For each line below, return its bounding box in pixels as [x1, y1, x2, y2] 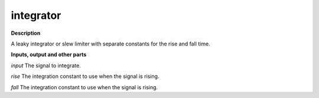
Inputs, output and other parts [11, 51, 87, 58]
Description [11, 30, 41, 37]
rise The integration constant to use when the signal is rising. [11, 73, 159, 80]
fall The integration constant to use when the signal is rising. [11, 83, 158, 91]
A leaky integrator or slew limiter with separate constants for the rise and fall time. [11, 40, 210, 47]
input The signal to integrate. [11, 62, 81, 69]
